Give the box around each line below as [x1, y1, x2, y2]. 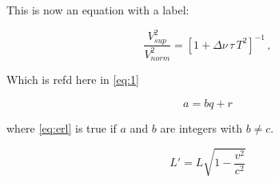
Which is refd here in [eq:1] [6, 71, 139, 88]
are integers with [160, 119, 242, 136]
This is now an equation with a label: [6, 2, 189, 18]
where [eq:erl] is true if [6, 119, 117, 136]
